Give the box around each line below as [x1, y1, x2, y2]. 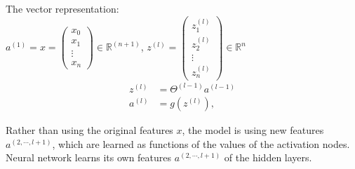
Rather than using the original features [6, 123, 173, 137]
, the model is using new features [182, 123, 324, 137]
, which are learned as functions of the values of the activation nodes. [52, 136, 350, 151]
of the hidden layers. [224, 150, 312, 165]
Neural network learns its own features [6, 150, 172, 165]
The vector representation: [6, 1, 119, 15]
